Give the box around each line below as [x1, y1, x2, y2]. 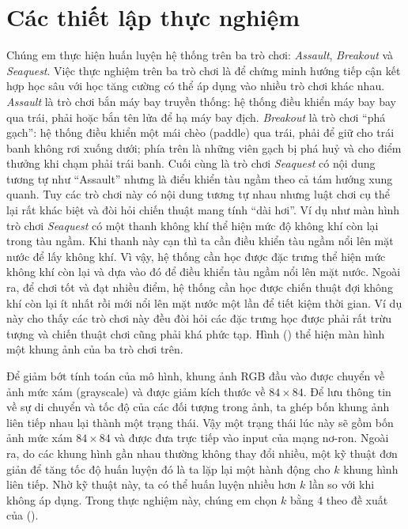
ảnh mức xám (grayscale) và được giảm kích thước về [6, 383, 266, 399]
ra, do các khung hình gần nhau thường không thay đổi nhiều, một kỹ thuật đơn [6, 444, 398, 461]
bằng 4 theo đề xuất [289, 491, 388, 508]
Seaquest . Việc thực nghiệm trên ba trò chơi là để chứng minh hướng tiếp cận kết [6, 62, 401, 78]
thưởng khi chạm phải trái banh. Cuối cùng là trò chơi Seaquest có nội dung [6, 155, 376, 172]
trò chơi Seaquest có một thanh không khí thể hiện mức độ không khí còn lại [6, 217, 379, 233]
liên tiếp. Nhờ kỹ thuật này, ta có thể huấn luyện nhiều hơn [6, 476, 297, 493]
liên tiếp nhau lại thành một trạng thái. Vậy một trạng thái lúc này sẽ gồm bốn [6, 414, 394, 430]
